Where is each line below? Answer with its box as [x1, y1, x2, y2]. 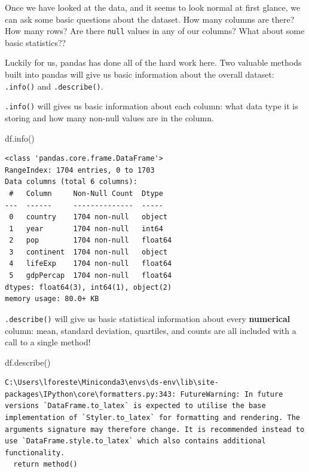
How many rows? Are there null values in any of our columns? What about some [5, 24, 305, 37]
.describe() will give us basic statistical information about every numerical [5, 312, 290, 324]
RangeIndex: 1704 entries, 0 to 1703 [5, 165, 155, 174]
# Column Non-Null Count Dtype [9, 189, 163, 198]
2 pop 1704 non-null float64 [9, 236, 172, 245]
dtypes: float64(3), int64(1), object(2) [5, 283, 172, 292]
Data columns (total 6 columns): [5, 177, 137, 186]
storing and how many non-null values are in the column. [5, 111, 214, 124]
